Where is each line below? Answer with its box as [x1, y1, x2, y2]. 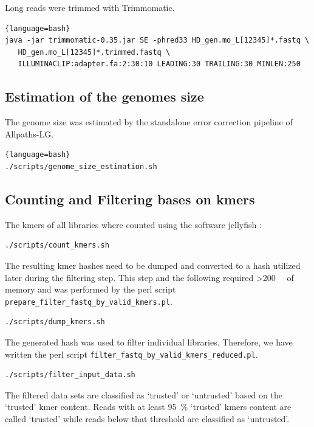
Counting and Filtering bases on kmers [5, 189, 255, 208]
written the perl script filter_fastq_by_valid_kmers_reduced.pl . [5, 347, 258, 360]
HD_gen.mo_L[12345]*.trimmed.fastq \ [18, 47, 171, 57]
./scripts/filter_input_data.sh [5, 370, 135, 380]
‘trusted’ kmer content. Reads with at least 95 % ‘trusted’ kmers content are [5, 400, 292, 413]
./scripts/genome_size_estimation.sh [5, 162, 157, 171]
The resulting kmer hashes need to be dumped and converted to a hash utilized [5, 259, 301, 271]
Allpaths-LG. [5, 127, 54, 140]
